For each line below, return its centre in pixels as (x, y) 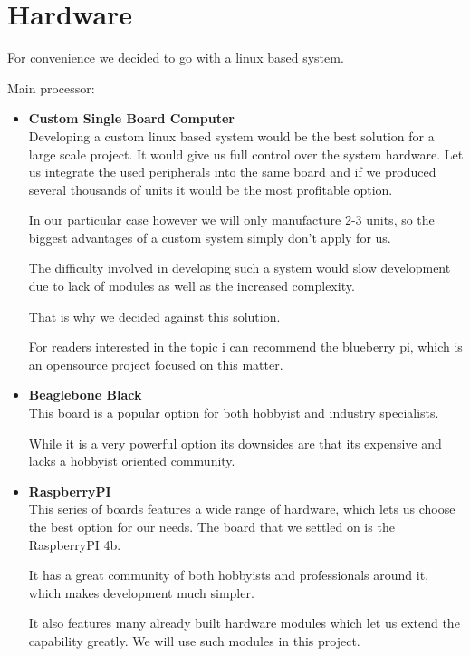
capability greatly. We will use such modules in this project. (194, 640)
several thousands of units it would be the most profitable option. (211, 189)
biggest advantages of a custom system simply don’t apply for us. (210, 237)
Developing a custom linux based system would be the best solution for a (231, 135)
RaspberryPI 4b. (75, 544)
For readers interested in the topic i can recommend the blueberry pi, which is (245, 347)
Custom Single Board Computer (131, 118)
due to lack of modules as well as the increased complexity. (192, 286)
